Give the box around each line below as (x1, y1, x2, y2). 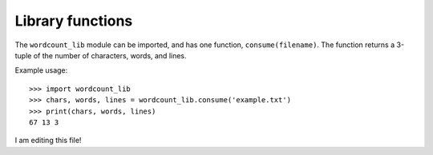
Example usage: (14, 66, 68, 75)
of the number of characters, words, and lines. (33, 50, 188, 60)
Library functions (14, 12, 133, 30)
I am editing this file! (14, 136, 82, 145)
